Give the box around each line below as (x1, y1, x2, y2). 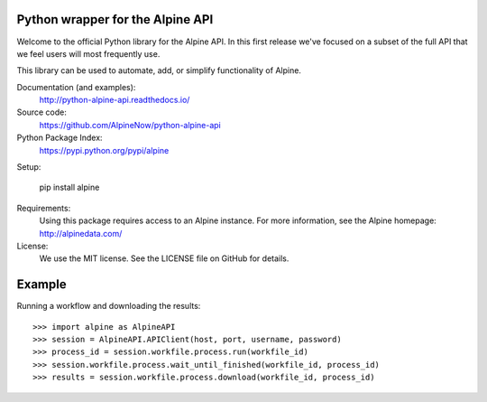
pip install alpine (39, 182, 100, 193)
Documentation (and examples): (16, 81, 136, 92)
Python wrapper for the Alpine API (16, 12, 214, 27)
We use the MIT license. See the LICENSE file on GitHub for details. (39, 253, 289, 264)
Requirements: (16, 202, 71, 213)
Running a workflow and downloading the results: (16, 301, 201, 312)
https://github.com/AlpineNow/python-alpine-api (39, 119, 221, 130)
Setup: (16, 162, 41, 173)
